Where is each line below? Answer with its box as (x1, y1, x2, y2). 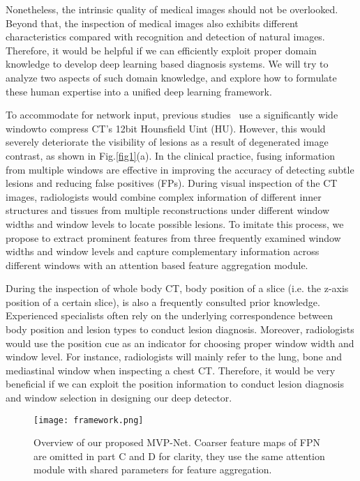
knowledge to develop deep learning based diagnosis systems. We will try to (6, 56, 329, 71)
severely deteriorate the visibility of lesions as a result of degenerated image (6, 135, 329, 149)
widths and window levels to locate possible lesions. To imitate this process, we (6, 216, 344, 231)
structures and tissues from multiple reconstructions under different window (6, 203, 329, 217)
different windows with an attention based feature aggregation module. (6, 257, 308, 272)
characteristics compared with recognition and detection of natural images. (6, 29, 325, 44)
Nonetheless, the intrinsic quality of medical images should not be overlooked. (6, 2, 338, 16)
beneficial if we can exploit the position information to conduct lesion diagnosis (6, 376, 344, 391)
